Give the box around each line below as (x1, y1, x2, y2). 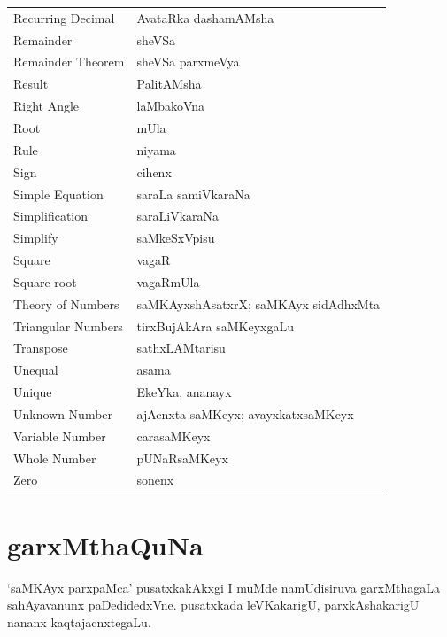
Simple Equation (13, 184, 104, 203)
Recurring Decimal (13, 8, 115, 27)
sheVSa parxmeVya (136, 52, 240, 71)
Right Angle (13, 97, 80, 115)
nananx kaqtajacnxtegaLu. (7, 612, 151, 631)
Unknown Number (13, 404, 113, 423)
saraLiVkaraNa (136, 206, 220, 225)
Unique (13, 383, 52, 401)
